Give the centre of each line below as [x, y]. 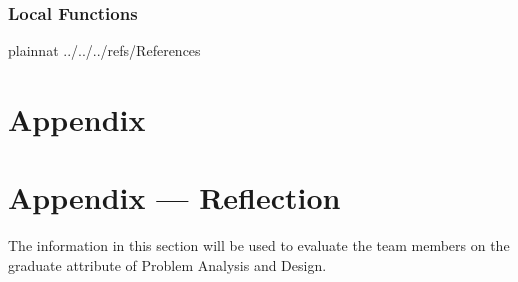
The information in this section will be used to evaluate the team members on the [259, 245]
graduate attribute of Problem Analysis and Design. [167, 264]
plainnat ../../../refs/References [104, 50]
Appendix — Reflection [174, 197]
